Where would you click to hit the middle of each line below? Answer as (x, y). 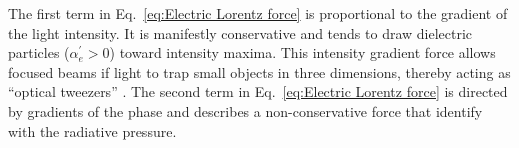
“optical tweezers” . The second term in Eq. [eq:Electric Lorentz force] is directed (258, 91)
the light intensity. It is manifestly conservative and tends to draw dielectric (240, 32)
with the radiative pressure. (92, 130)
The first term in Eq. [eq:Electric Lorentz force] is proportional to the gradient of (258, 13)
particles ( (39, 52)
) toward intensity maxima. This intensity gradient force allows (302, 52)
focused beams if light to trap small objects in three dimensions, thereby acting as (259, 71)
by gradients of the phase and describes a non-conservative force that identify (245, 110)
